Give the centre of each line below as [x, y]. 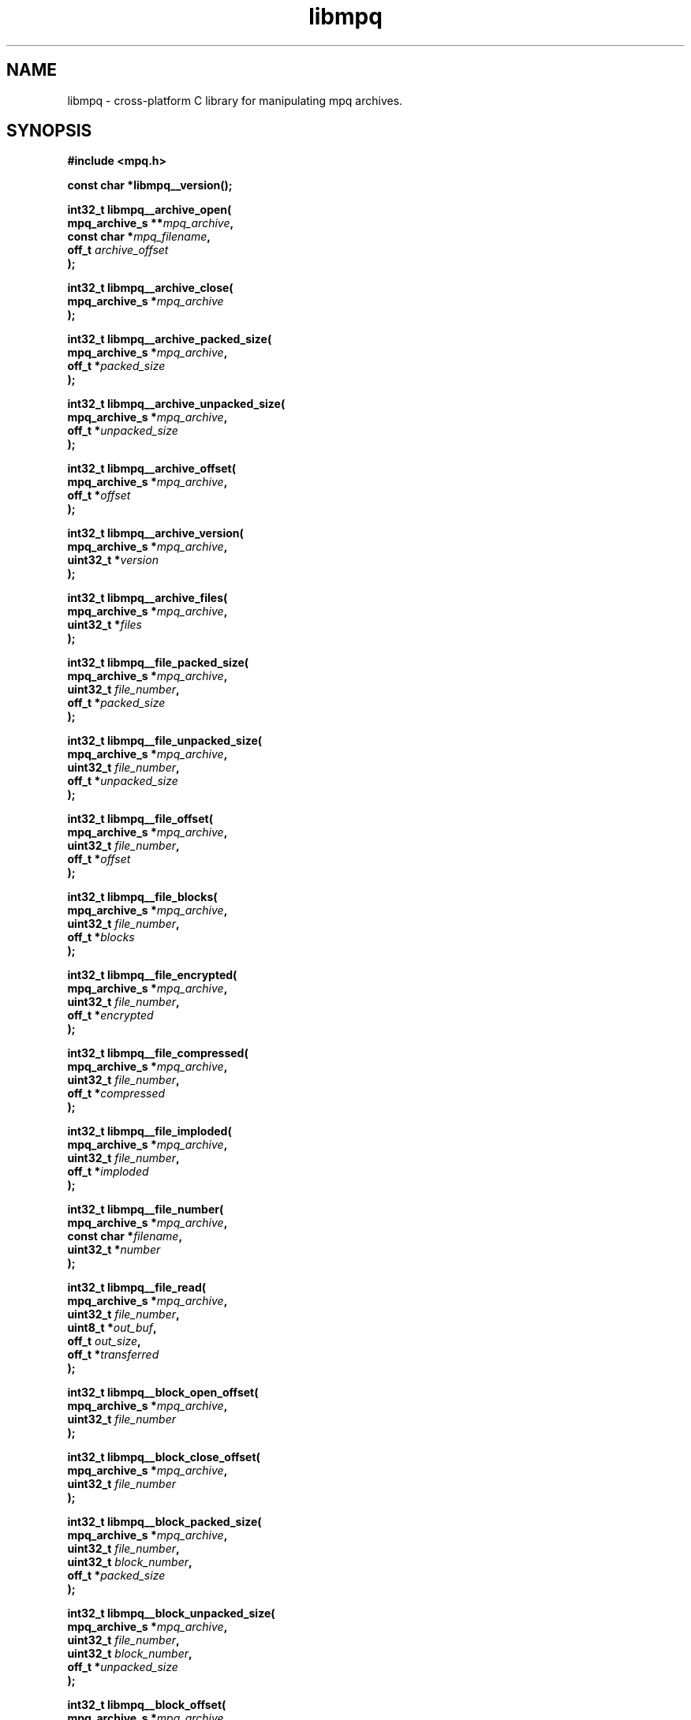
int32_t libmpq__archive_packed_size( [170, 339]
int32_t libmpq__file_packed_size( [158, 663]
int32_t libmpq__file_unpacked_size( [165, 741]
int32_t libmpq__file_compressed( [158, 1053]
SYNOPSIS [49, 131]
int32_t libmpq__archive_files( [148, 598]
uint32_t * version [113, 560]
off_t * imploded [108, 1172]
